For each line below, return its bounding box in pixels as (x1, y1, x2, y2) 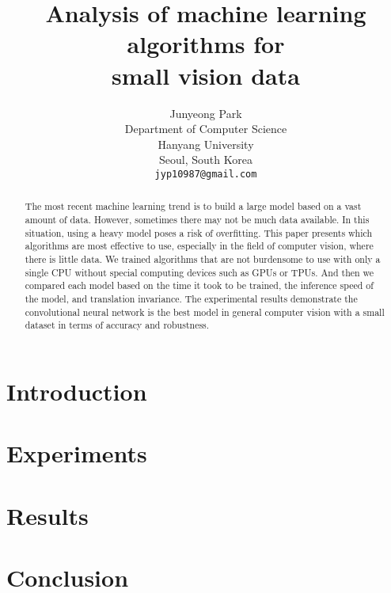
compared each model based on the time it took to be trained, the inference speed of (25, 279, 374, 292)
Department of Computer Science (124, 120, 287, 137)
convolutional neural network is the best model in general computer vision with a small (25, 305, 385, 318)
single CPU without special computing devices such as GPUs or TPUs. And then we (25, 265, 374, 279)
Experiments (6, 437, 147, 469)
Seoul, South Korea (159, 151, 252, 168)
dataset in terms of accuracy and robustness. (25, 318, 210, 332)
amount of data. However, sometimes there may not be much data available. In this (25, 212, 370, 226)
